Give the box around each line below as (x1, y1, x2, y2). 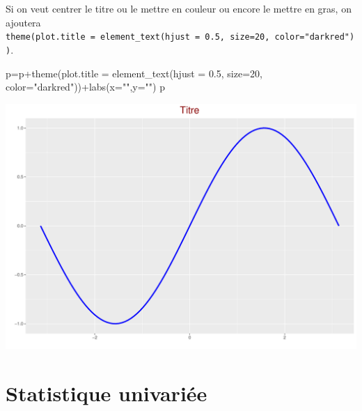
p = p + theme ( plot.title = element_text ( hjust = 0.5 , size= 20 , (6, 65, 262, 80)
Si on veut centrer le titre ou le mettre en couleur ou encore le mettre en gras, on (6, 1, 352, 15)
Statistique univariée (6, 378, 207, 407)
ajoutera (6, 15, 41, 29)
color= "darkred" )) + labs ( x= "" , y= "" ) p (6, 79, 165, 94)
